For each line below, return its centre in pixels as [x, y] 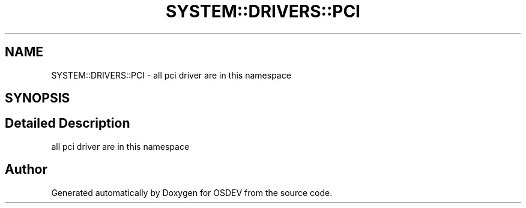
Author [26, 170]
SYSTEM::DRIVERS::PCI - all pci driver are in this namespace [171, 75]
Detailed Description [68, 123]
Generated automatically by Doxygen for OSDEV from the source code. [192, 192]
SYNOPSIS [38, 98]
